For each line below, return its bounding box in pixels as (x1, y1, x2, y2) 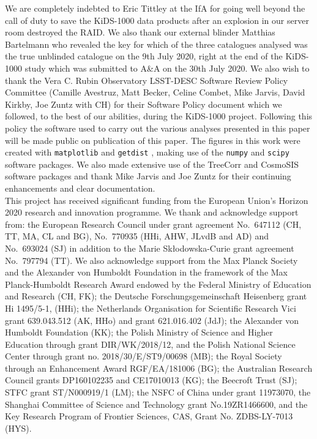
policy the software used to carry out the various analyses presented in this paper (5, 121, 310, 134)
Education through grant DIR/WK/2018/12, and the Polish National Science (5, 337, 296, 350)
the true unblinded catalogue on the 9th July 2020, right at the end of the (5, 50, 283, 62)
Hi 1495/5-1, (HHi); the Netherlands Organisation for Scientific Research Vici (5, 301, 296, 314)
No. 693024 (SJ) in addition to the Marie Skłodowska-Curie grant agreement (5, 241, 294, 254)
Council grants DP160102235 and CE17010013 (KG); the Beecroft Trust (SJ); (5, 373, 297, 386)
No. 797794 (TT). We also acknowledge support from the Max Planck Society (5, 253, 298, 266)
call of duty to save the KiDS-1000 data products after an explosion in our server (5, 13, 309, 26)
